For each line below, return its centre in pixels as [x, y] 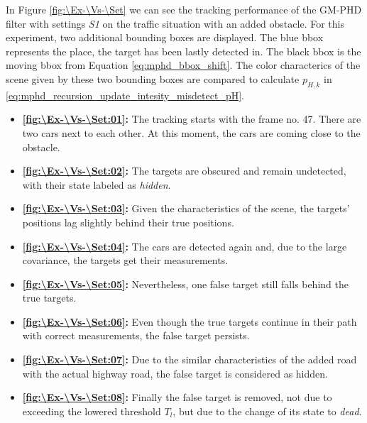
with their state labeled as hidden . [97, 184]
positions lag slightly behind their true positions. [128, 222]
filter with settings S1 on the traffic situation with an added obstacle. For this [175, 23]
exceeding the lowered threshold [92, 411]
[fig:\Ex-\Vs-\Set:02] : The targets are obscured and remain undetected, [184, 171]
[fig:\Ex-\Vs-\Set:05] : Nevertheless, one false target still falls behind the [185, 284]
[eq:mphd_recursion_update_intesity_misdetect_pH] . [125, 95]
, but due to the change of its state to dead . [267, 411]
